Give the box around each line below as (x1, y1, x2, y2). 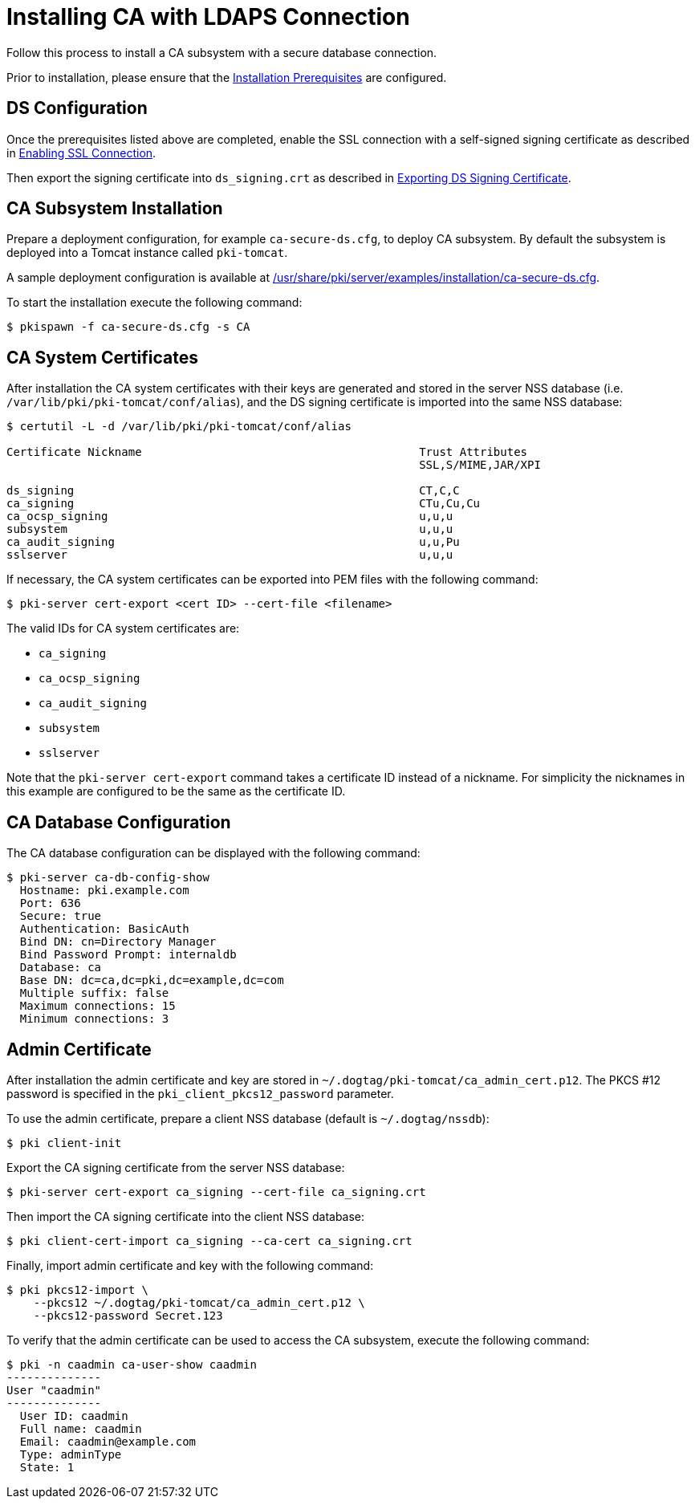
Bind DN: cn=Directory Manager (19, 935, 217, 949)
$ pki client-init (6, 1136, 122, 1149)
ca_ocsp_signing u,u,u (6, 510, 453, 523)
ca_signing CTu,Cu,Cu (6, 497, 481, 510)
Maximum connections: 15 (19, 999, 176, 1013)
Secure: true (19, 909, 102, 923)
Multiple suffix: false (19, 986, 169, 1000)
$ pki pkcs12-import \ (6, 1283, 149, 1296)
